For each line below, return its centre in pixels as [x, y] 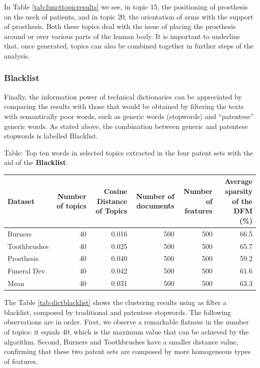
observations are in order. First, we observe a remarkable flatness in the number [126, 322]
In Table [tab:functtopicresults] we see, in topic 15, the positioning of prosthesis [126, 6]
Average [238, 181]
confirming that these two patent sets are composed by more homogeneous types [127, 351]
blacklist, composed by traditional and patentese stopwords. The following [117, 312]
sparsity [239, 191]
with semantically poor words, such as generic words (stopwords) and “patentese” [129, 116]
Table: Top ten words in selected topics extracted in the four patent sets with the [129, 152]
